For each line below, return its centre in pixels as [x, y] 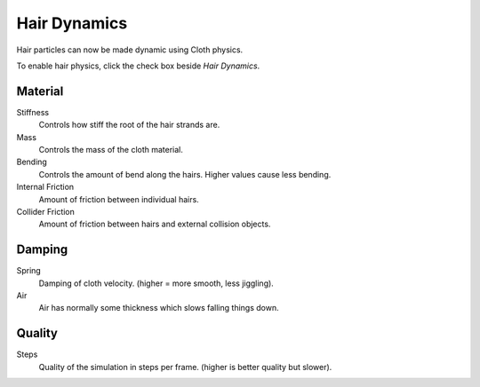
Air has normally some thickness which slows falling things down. [159, 308]
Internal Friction [45, 187]
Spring [29, 271]
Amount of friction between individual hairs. [119, 199]
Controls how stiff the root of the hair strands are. [129, 125]
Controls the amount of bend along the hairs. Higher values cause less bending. [185, 174]
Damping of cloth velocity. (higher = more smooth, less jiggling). [156, 283]
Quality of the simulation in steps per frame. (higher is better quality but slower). [185, 367]
